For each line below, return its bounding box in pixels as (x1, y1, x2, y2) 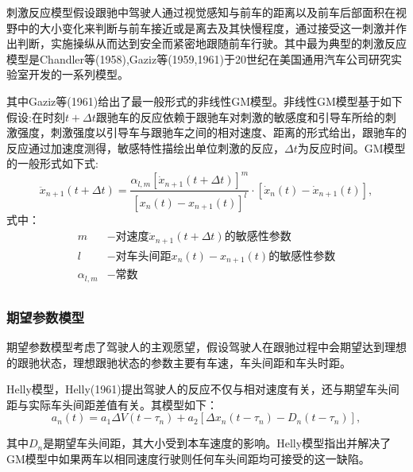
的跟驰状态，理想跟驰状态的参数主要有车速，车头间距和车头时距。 (6, 354, 351, 370)
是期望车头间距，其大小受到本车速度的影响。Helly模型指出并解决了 (43, 435, 392, 451)
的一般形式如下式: (6, 155, 98, 172)
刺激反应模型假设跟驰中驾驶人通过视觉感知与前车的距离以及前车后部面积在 (6, 4, 396, 20)
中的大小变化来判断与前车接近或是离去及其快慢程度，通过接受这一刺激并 (17, 19, 396, 36)
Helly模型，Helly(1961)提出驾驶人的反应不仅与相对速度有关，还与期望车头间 (6, 381, 399, 397)
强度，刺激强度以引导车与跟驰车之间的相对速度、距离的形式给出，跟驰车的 (17, 124, 407, 141)
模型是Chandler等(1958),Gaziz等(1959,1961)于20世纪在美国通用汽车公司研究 (6, 50, 391, 67)
